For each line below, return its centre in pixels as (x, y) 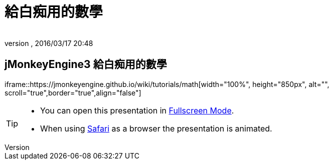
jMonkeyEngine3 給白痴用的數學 (86, 64)
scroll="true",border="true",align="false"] (73, 92)
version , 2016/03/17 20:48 (49, 43)
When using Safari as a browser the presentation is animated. (156, 128)
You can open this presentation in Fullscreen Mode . (137, 110)
